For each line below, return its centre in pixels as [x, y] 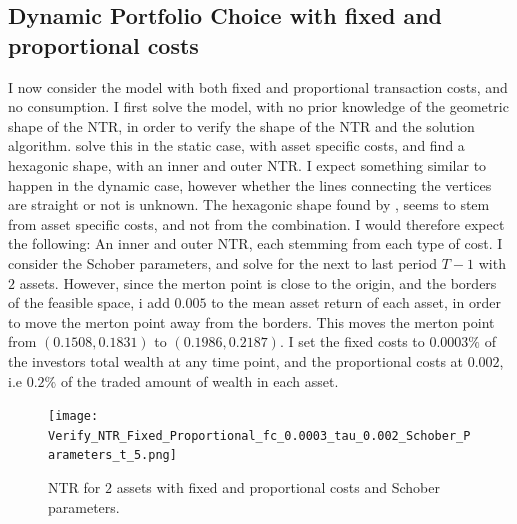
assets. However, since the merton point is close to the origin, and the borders [258, 282]
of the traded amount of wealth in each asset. [199, 380]
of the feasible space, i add [89, 302]
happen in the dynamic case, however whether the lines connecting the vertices [250, 184]
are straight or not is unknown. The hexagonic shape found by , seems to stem [249, 204]
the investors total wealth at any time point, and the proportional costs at [236, 360]
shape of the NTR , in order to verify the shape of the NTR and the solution [241, 125]
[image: [73, 416]
